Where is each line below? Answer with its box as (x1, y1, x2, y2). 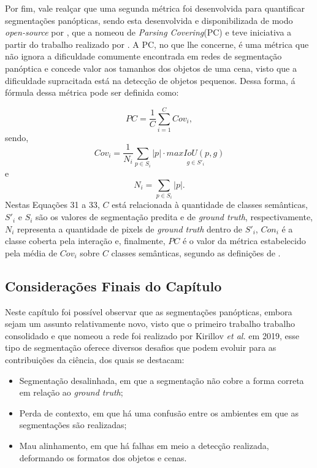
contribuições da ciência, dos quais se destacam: (5, 353, 185, 366)
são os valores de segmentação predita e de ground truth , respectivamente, (36, 210, 313, 223)
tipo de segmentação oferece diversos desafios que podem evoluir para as (5, 341, 277, 354)
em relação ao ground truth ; (19, 386, 123, 399)
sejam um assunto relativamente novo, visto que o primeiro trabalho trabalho (5, 317, 296, 330)
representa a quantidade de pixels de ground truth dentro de (17, 222, 243, 235)
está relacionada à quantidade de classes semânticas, (112, 198, 308, 211)
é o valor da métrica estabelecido (182, 234, 306, 247)
